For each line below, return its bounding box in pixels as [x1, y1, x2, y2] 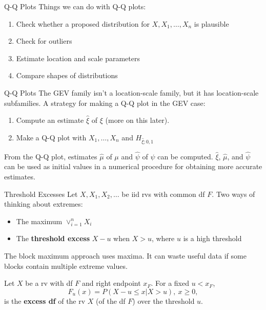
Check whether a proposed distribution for [16, 18, 150, 29]
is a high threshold [183, 233, 242, 244]
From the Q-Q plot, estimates [4, 151, 97, 161]
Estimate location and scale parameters [16, 52, 140, 63]
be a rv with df [25, 278, 73, 288]
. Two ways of [212, 188, 255, 199]
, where [151, 233, 175, 244]
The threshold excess [16, 233, 90, 244]
